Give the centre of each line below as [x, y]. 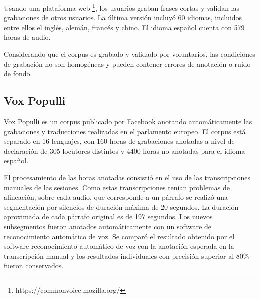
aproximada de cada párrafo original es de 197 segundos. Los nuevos [108, 217]
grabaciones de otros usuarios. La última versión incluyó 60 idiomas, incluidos [123, 18]
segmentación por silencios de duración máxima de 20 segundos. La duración [121, 207]
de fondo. [18, 74]
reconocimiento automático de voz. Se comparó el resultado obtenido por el [119, 236]
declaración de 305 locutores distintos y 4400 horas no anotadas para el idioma [125, 151]
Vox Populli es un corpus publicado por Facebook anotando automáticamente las [128, 122]
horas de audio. [27, 37]
